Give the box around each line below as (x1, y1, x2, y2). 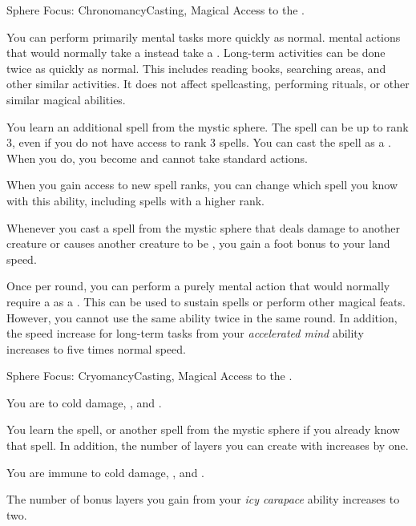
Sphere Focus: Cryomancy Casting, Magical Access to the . (6, 367, 293, 384)
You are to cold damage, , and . (6, 394, 162, 411)
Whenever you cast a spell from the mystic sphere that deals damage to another (6, 219, 400, 236)
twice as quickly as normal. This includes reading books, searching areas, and (6, 59, 386, 76)
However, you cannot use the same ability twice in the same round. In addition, (6, 309, 398, 326)
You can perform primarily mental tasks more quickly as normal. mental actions (6, 28, 401, 45)
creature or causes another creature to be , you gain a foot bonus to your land (6, 235, 390, 252)
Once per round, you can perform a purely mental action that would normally (6, 277, 390, 294)
